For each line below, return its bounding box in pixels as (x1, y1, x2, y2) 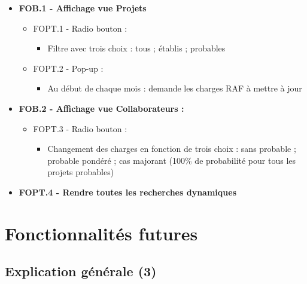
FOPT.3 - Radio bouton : (33, 122, 127, 135)
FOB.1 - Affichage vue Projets (19, 2, 147, 14)
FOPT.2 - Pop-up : (33, 62, 104, 74)
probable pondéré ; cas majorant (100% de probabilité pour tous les (47, 154, 296, 166)
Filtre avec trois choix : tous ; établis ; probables (47, 42, 226, 54)
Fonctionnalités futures (5, 221, 198, 245)
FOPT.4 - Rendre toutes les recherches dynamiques (19, 185, 236, 198)
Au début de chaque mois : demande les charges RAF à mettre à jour (47, 82, 302, 94)
